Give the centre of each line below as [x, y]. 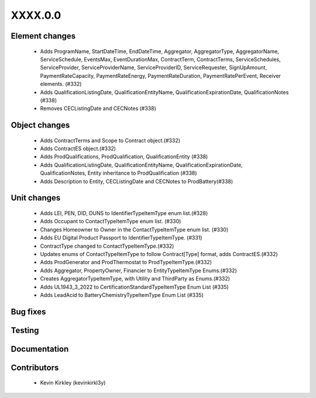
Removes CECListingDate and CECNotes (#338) [98, 109]
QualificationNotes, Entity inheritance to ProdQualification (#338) [118, 173]
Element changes [43, 36]
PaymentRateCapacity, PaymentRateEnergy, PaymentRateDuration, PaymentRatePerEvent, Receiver [160, 75]
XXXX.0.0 [36, 15]
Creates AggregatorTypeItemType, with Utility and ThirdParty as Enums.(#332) [135, 279]
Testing [25, 330]
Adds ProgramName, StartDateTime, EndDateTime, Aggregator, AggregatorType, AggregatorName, [159, 51]
